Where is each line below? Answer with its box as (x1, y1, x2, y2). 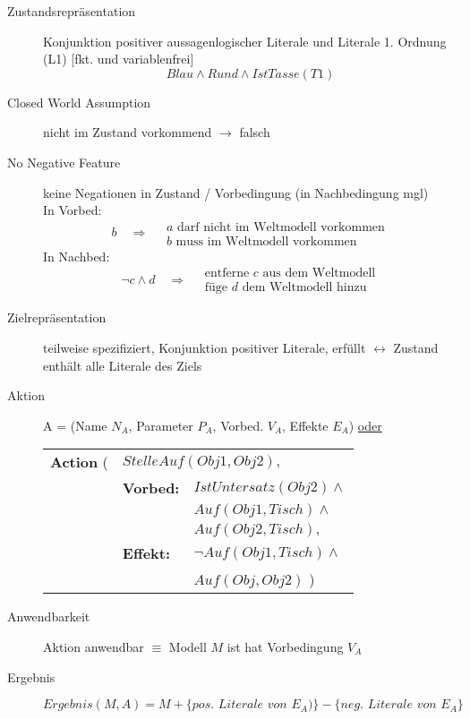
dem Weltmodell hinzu (242, 281, 367, 295)
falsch (239, 123, 270, 141)
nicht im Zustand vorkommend (43, 123, 212, 141)
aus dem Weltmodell (262, 267, 376, 280)
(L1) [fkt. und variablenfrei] (43, 49, 194, 68)
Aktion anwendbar (43, 638, 144, 656)
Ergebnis (7, 667, 56, 686)
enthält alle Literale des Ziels (43, 355, 202, 374)
